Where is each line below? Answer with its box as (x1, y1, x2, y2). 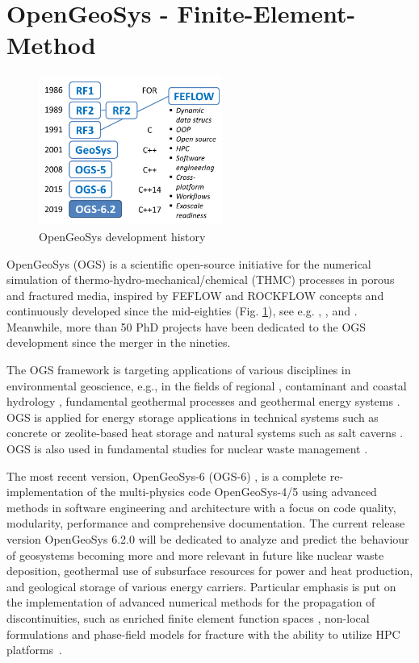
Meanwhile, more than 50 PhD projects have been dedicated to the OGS (6, 318, 367, 335)
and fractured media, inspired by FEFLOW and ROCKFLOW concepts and (6, 286, 384, 303)
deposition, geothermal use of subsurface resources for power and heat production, (6, 562, 413, 579)
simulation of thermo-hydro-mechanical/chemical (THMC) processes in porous (6, 271, 395, 288)
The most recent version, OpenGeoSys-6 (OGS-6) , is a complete (6, 467, 327, 484)
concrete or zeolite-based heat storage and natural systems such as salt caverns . (6, 424, 404, 441)
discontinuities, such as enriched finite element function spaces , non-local (6, 609, 370, 626)
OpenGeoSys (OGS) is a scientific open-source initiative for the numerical (6, 255, 371, 272)
